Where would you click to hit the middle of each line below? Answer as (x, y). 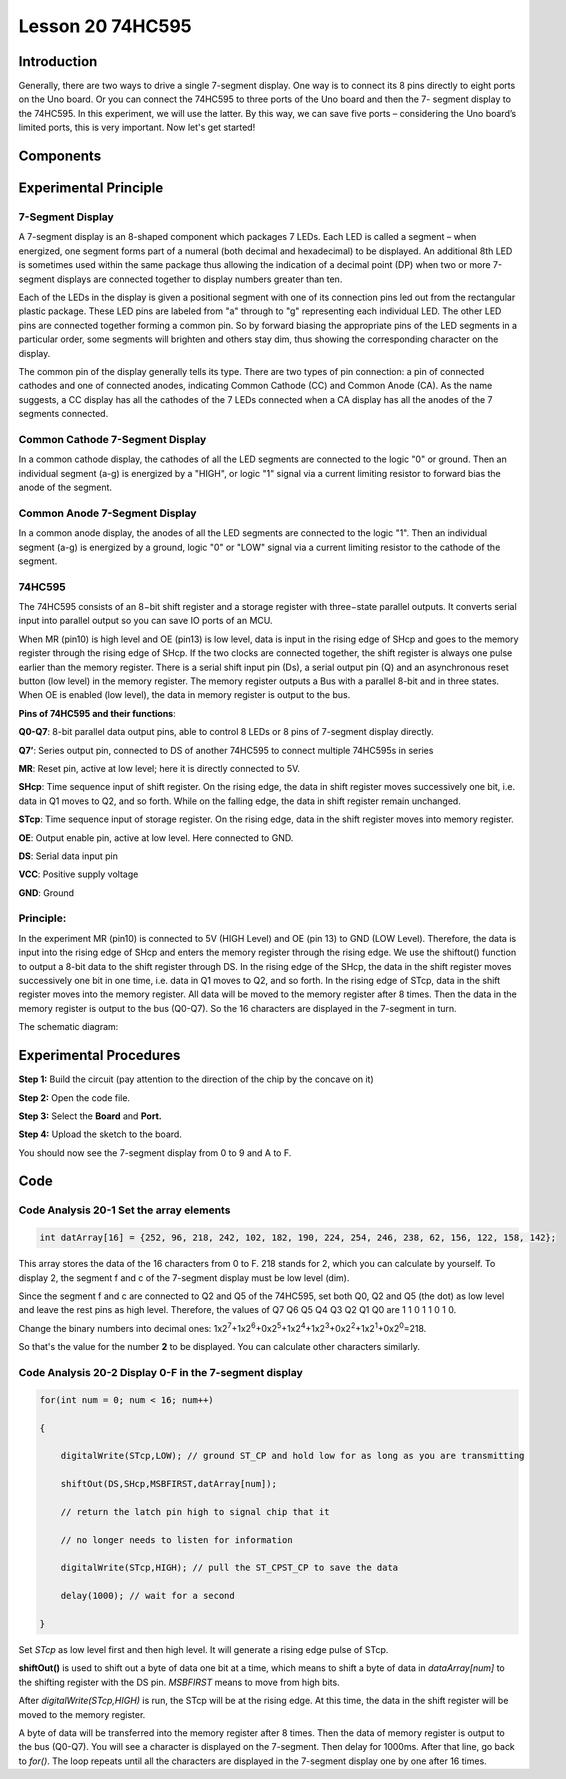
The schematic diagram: (68, 1027)
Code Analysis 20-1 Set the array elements (124, 1210)
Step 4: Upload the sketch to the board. (100, 1134)
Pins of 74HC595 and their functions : (97, 713)
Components (60, 156)
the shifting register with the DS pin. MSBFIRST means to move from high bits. (179, 1682)
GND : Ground (46, 892)
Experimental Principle (91, 188)
